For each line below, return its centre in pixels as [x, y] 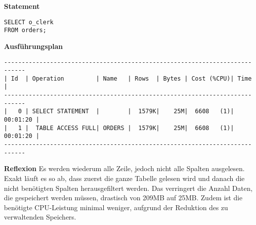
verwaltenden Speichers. [40, 217]
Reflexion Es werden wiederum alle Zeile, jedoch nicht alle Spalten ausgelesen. [124, 168]
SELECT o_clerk [29, 22]
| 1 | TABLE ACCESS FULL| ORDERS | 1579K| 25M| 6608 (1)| [119, 128]
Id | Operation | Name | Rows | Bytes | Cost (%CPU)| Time [131, 78]
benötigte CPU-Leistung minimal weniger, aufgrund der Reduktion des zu [116, 207]
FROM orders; [25, 30]
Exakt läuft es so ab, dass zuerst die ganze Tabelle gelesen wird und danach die [124, 178]
